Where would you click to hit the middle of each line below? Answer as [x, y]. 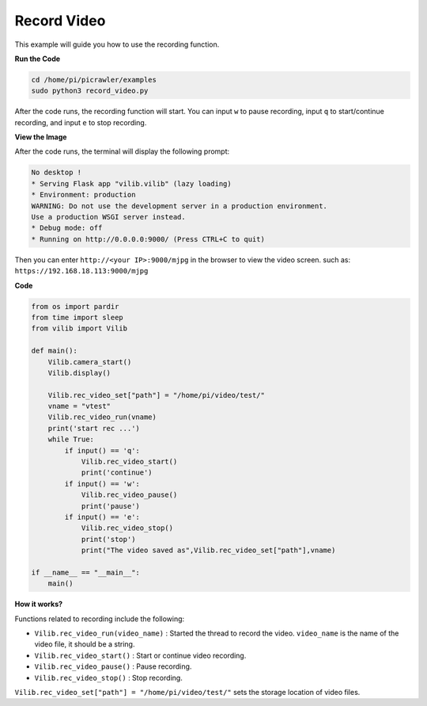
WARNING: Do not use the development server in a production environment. [179, 206]
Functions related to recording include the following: [100, 619]
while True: [71, 439]
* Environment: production [83, 195]
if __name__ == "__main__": [85, 572]
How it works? [39, 604]
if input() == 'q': [102, 450]
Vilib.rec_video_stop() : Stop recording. [109, 677]
